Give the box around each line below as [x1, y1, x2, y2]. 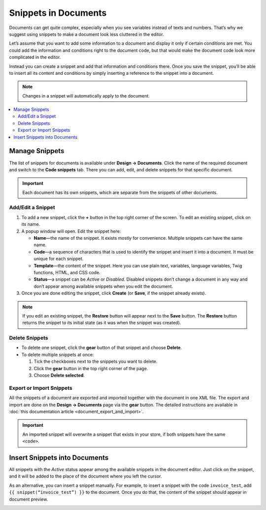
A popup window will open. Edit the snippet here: [21, 228, 121, 234]
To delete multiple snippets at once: [21, 351, 94, 357]
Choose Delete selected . [33, 372, 85, 379]
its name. [21, 222, 40, 227]
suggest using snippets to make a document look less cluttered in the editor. [9, 31, 165, 37]
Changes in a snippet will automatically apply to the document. [22, 93, 150, 98]
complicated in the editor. [9, 54, 61, 60]
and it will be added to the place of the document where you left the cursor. [9, 473, 162, 479]
